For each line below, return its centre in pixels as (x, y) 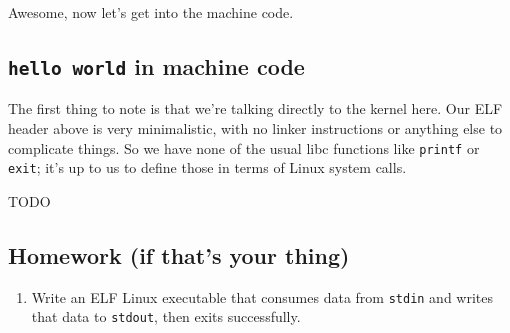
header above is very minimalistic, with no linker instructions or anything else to (255, 127)
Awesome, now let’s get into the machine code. (151, 12)
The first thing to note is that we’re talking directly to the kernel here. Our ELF (255, 108)
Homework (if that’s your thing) (179, 254)
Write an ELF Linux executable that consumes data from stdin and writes (262, 296)
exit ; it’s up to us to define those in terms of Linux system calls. (207, 167)
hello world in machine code (156, 65)
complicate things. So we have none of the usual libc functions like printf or (244, 147)
